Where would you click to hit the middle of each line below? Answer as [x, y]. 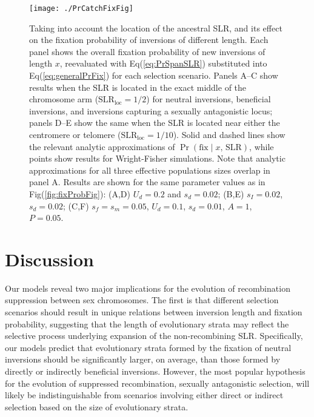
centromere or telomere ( [75, 134]
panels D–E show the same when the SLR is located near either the [155, 123]
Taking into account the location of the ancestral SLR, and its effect [156, 28]
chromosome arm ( [64, 99]
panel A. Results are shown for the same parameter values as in [147, 182]
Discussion [49, 259]
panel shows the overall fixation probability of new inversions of [147, 51]
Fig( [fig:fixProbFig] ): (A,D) [80, 193]
